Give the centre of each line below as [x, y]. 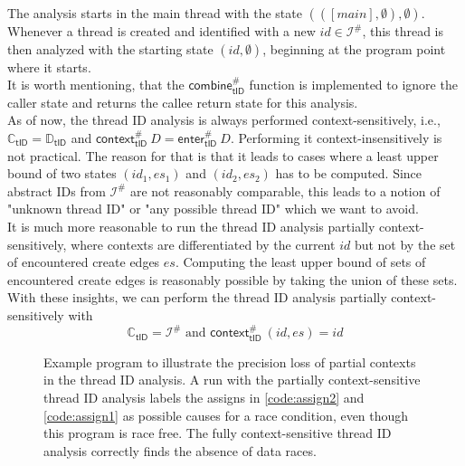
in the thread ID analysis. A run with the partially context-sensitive [232, 380]
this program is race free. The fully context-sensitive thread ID [218, 433]
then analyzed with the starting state [110, 48]
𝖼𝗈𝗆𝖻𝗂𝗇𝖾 [210, 86]
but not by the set [405, 244]
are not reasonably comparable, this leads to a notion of [285, 190]
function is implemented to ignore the [353, 85]
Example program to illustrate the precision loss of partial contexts [230, 361]
